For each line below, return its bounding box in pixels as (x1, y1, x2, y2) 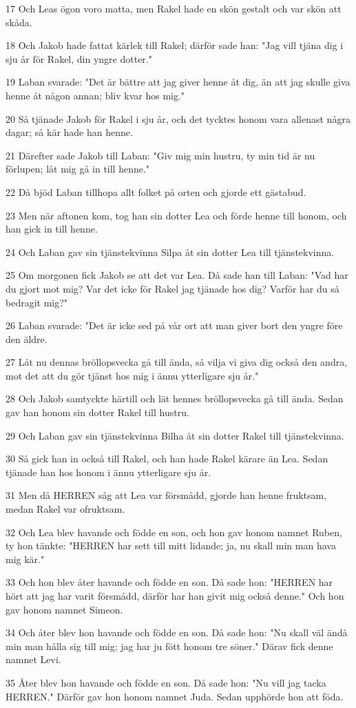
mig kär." (6, 551, 45, 566)
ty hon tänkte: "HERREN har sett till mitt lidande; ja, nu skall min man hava (6, 538, 336, 553)
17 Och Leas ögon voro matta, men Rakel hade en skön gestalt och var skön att (6, 1, 342, 15)
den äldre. (6, 331, 48, 346)
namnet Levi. (6, 652, 61, 667)
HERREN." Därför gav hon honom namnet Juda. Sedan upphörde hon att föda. (6, 689, 344, 703)
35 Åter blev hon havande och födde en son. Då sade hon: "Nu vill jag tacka (6, 675, 326, 689)
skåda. (6, 14, 32, 29)
